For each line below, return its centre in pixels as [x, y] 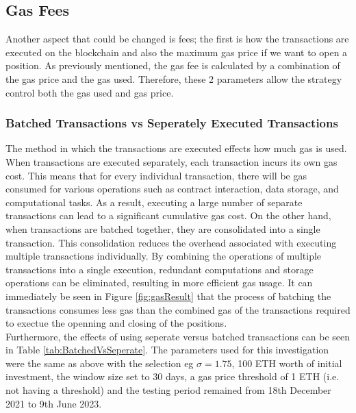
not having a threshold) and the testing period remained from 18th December [168, 390]
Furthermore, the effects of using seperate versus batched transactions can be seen [178, 336]
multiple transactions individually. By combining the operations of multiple [164, 256]
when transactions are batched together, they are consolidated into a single [163, 228]
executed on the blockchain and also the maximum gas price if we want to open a [177, 52]
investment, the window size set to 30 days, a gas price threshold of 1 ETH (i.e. [173, 376]
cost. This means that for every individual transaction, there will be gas [156, 175]
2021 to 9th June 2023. [54, 403]
